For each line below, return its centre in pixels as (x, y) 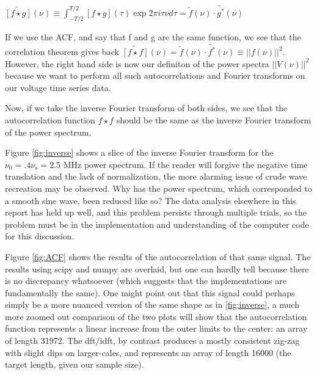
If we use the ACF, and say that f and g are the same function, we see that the (153, 36)
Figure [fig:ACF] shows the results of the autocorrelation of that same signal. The (158, 256)
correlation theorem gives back (62, 51)
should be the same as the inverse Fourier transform (214, 119)
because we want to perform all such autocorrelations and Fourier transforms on (155, 75)
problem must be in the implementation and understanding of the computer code (157, 224)
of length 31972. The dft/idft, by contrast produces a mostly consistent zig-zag (152, 340)
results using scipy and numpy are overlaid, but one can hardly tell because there (157, 268)
